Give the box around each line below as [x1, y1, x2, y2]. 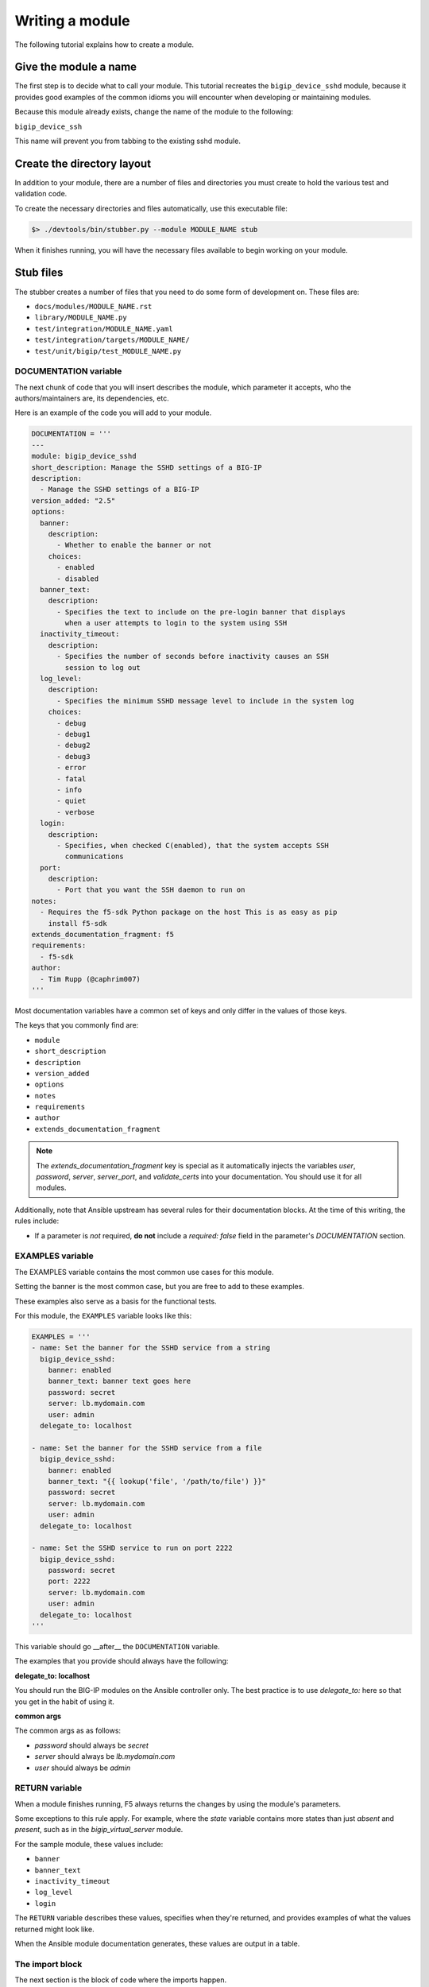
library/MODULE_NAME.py [34, 313, 127, 322]
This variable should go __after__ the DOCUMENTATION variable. [14, 1642, 220, 1652]
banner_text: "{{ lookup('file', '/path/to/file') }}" [48, 1477, 266, 1485]
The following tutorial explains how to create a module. [14, 40, 195, 49]
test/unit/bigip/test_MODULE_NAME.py [34, 347, 182, 355]
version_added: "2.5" [31, 496, 116, 505]
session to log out [64, 663, 141, 672]
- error [56, 763, 87, 773]
